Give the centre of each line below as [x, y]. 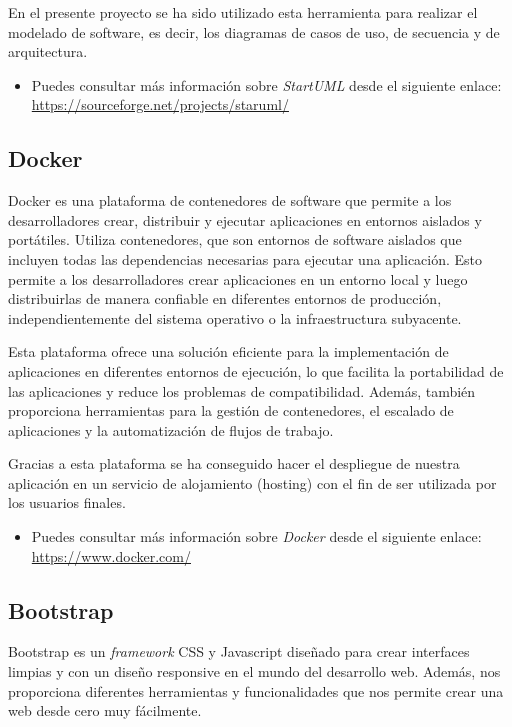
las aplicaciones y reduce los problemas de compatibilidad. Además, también [242, 390]
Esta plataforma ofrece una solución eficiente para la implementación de [228, 351]
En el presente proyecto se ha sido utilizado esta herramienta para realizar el [243, 12]
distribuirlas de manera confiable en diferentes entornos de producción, [225, 298]
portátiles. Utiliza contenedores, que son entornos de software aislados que [235, 239]
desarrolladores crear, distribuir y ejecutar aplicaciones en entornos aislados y [245, 219]
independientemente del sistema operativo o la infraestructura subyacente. [235, 317]
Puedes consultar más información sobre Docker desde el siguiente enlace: [256, 536]
